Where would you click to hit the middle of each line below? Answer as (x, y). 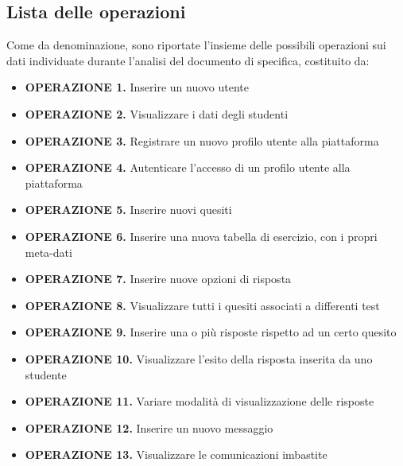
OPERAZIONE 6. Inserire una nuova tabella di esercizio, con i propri (201, 236)
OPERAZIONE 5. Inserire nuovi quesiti (128, 210)
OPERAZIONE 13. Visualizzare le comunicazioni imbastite (176, 454)
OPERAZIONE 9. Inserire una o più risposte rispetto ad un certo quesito (211, 332)
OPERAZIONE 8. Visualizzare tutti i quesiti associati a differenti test (202, 305)
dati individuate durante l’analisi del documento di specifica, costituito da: (188, 60)
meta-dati (48, 252)
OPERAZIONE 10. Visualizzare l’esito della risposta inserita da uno (199, 358)
